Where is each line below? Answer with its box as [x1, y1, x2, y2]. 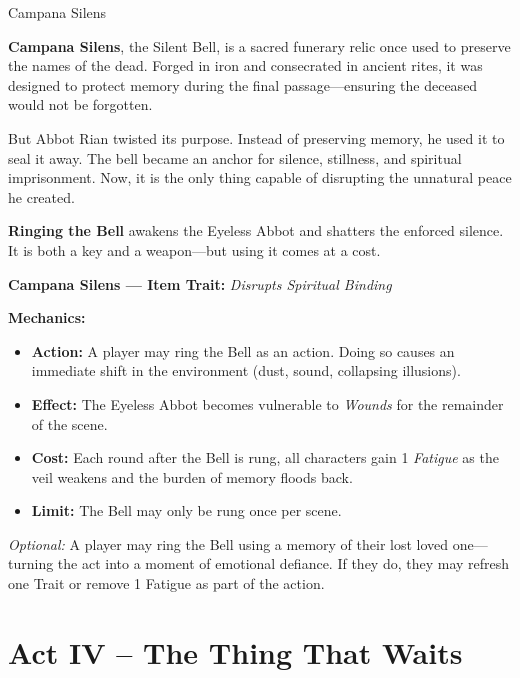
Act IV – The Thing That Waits [8, 631, 463, 672]
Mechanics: [8, 307, 86, 328]
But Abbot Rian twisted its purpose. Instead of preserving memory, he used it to [8, 127, 505, 148]
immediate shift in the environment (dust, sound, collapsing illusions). [31, 360, 461, 381]
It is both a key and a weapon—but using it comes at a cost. [8, 239, 381, 260]
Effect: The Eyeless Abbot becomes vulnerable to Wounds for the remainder [31, 393, 504, 414]
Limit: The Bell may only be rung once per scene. [31, 500, 342, 521]
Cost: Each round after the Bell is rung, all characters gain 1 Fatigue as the [31, 447, 499, 468]
